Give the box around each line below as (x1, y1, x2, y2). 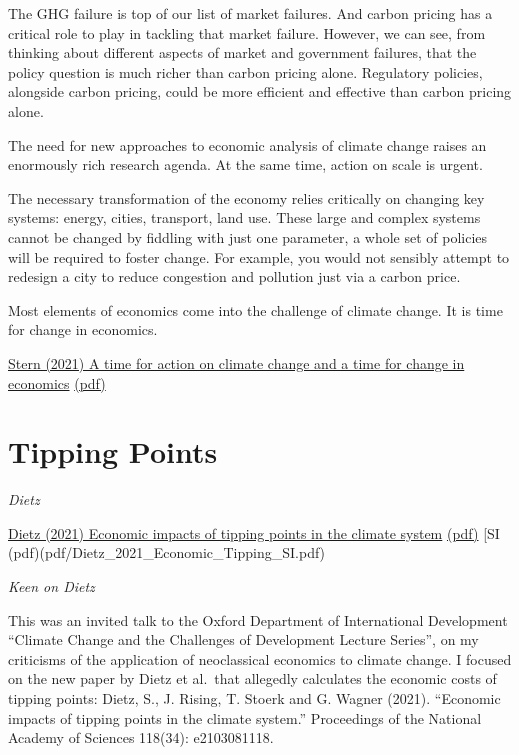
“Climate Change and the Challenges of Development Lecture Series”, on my (8, 629, 479, 650)
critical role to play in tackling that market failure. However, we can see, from (8, 22, 486, 43)
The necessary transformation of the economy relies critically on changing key (8, 187, 485, 208)
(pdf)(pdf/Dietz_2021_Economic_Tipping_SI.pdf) (8, 542, 326, 563)
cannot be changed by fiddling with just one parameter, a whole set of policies (8, 226, 488, 247)
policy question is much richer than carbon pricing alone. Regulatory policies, (8, 61, 483, 82)
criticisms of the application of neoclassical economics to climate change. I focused (8, 648, 512, 669)
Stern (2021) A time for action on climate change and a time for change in (8, 352, 465, 373)
